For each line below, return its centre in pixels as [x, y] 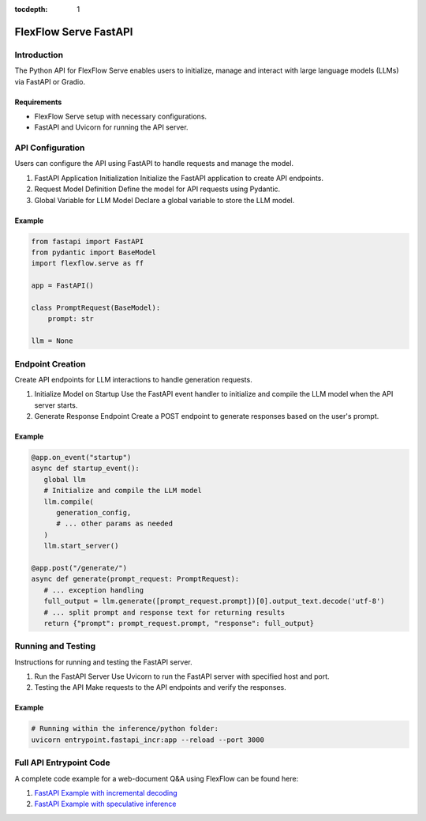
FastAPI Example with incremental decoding [106, 793]
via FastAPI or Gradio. [50, 81]
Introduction [39, 55]
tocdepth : [31, 9]
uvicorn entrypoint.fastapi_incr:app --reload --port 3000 [148, 740]
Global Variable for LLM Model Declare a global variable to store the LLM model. [164, 200]
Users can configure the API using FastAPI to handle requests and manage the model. [154, 164]
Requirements [38, 102]
